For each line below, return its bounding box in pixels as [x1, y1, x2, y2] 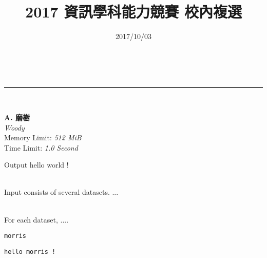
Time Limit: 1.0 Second [4, 142, 78, 153]
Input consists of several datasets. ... [4, 187, 119, 197]
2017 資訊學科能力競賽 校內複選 [25, 1, 242, 22]
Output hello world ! [4, 159, 69, 170]
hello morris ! [4, 248, 56, 255]
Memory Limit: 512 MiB [4, 132, 82, 143]
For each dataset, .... [4, 214, 69, 225]
